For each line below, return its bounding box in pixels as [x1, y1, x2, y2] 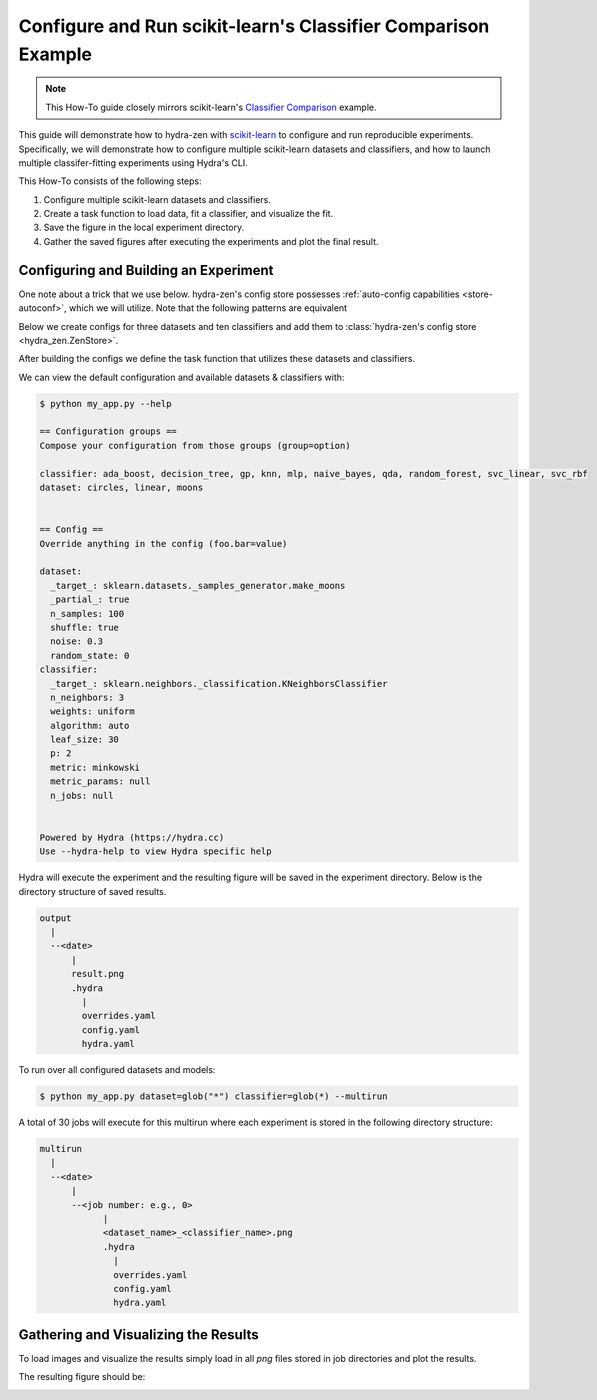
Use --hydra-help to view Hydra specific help [39, 846, 272, 857]
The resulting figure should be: [18, 1371, 146, 1383]
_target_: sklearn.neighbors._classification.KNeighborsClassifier [50, 678, 388, 689]
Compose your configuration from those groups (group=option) [39, 440, 351, 451]
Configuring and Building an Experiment [18, 261, 274, 279]
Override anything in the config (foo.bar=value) [39, 538, 288, 549]
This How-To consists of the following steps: [18, 175, 202, 187]
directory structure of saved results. [18, 885, 167, 897]
